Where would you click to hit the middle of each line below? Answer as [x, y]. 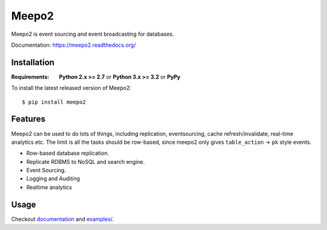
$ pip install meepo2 [54, 102]
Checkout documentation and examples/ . [63, 219]
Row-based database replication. [68, 153]
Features [28, 119]
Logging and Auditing [53, 178]
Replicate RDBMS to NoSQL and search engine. [86, 161]
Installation [33, 62]
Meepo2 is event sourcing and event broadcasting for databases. [93, 34]
